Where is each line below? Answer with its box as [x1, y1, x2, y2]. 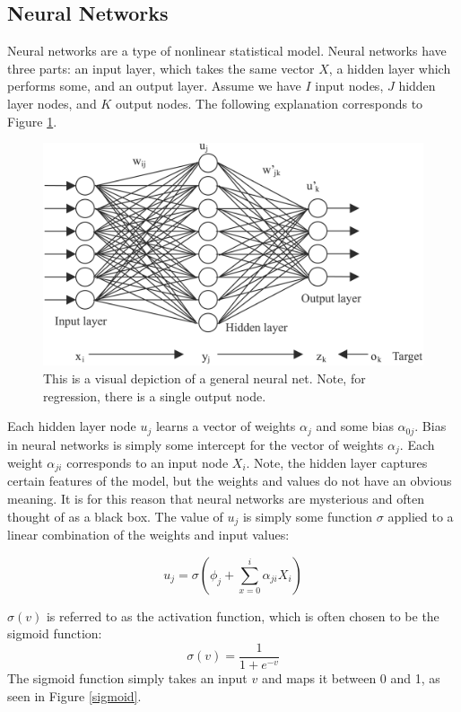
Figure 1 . [7, 111, 57, 130]
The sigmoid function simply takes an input [7, 668, 248, 687]
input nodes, [315, 76, 384, 95]
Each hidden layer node [7, 417, 136, 435]
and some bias [316, 417, 394, 435]
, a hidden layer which [328, 58, 451, 77]
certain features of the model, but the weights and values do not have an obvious [7, 471, 452, 490]
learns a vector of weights [155, 417, 296, 435]
